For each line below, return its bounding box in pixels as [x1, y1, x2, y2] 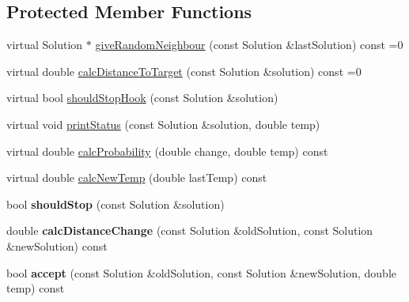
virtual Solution [6, 36, 83, 53]
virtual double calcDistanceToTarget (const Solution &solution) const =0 [6, 62, 362, 79]
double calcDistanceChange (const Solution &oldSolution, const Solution [6, 222, 373, 239]
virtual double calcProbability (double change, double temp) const [6, 142, 328, 159]
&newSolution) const [6, 237, 108, 254]
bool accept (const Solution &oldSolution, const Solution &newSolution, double [6, 264, 396, 281]
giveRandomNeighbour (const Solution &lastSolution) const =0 [95, 36, 403, 53]
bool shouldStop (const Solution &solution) [6, 195, 225, 212]
